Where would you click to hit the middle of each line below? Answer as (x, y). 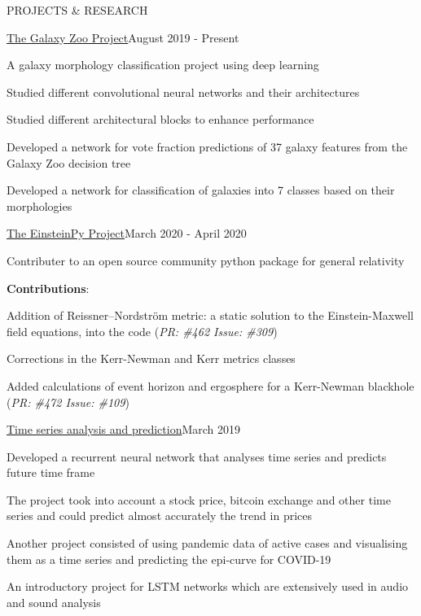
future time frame (51, 472)
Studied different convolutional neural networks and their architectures (183, 92)
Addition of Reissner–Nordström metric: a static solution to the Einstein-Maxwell (210, 315)
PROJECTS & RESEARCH (77, 10)
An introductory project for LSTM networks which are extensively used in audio (208, 586)
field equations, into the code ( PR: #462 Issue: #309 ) (142, 331)
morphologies (39, 205)
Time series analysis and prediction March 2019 (124, 429)
